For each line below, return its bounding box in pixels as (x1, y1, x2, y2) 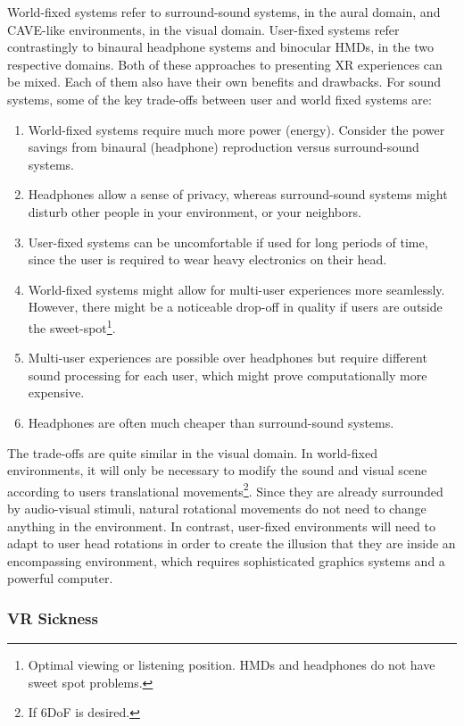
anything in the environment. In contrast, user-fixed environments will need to (7, 516, 435, 535)
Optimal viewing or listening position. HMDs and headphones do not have (28, 655, 435, 674)
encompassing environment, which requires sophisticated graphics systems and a (7, 551, 445, 570)
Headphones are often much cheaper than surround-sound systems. (28, 413, 394, 431)
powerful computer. (7, 569, 113, 588)
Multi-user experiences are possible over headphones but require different (28, 348, 427, 367)
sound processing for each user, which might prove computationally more (28, 365, 427, 384)
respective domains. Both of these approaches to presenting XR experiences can (7, 54, 443, 73)
